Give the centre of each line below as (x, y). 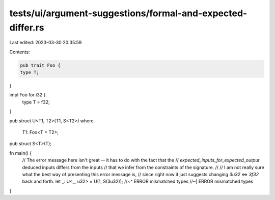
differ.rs (27, 27)
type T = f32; (36, 102)
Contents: (20, 52)
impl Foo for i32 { (28, 95)
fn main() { (21, 153)
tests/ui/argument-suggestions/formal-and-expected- (128, 13)
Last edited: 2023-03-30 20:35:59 (46, 43)
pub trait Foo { (40, 65)
